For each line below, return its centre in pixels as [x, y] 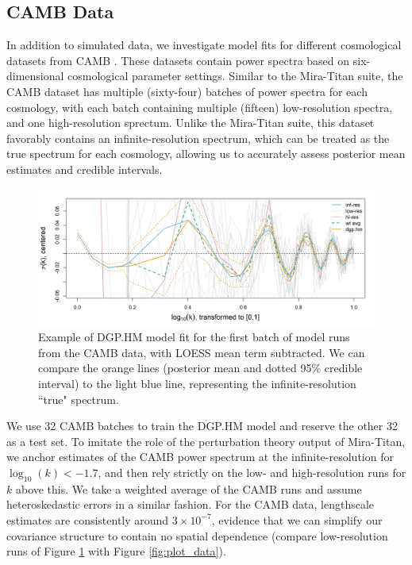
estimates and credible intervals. [85, 169]
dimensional [35, 76]
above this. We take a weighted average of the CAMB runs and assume [189, 488]
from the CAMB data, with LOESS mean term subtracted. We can [202, 352]
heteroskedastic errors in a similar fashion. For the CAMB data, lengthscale [191, 504]
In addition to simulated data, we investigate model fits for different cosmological [204, 45]
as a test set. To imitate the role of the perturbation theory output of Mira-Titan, [206, 441]
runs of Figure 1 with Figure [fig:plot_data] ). [116, 551]
